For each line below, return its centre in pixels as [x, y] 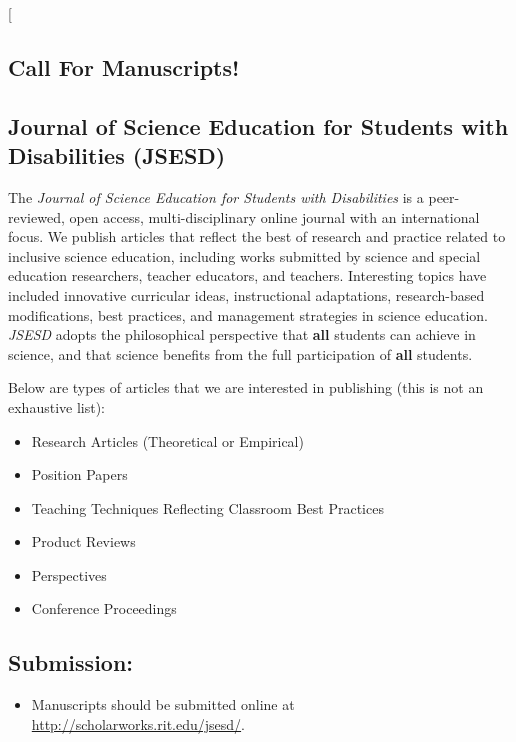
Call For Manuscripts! [124, 66]
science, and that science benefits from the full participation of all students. [240, 353]
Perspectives [69, 574]
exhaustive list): [56, 406]
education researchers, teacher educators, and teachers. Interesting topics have [247, 275]
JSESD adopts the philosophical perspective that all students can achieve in [242, 334]
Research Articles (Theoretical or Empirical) [167, 440]
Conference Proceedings [104, 608]
